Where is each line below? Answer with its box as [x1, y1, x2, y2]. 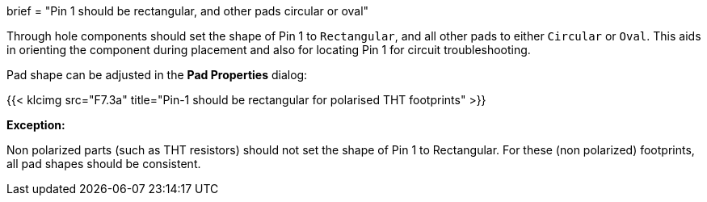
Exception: [6, 118, 65, 132]
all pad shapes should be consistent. [6, 157, 201, 170]
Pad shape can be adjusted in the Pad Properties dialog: [6, 68, 308, 82]
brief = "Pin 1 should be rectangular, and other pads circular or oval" [6, 4, 369, 18]
